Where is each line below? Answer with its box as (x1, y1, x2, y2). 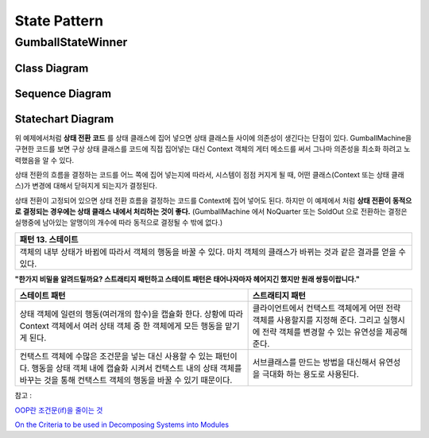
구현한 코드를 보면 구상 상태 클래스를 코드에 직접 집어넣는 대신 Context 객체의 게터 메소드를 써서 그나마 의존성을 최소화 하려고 (14, 144, 403, 154)
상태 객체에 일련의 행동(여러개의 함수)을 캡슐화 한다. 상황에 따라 (19, 308, 244, 320)
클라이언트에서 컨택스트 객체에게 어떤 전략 (252, 303, 401, 314)
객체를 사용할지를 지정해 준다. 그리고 (252, 315, 381, 326)
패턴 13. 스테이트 (19, 234, 79, 245)
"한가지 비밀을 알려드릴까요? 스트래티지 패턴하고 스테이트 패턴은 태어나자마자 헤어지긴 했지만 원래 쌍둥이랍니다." (14, 274, 361, 284)
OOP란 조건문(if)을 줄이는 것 (14, 405, 103, 415)
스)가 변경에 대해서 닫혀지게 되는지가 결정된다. (14, 181, 158, 191)
